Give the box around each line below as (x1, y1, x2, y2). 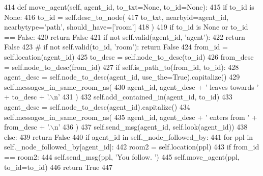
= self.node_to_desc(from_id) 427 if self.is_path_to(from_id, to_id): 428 (4, 61, 239, 72)
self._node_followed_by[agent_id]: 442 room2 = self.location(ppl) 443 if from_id (4, 141, 259, 152)
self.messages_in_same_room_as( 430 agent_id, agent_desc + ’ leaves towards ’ (4, 81, 259, 92)
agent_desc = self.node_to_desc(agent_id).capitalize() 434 (4, 101, 190, 112)
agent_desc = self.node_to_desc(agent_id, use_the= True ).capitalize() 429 (4, 71, 240, 82)
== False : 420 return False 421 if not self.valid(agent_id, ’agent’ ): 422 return (4, 31, 245, 42)
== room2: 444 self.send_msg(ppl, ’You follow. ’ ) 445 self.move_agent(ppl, (4, 151, 240, 162)
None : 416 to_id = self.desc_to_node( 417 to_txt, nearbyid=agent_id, (4, 11, 229, 22)
